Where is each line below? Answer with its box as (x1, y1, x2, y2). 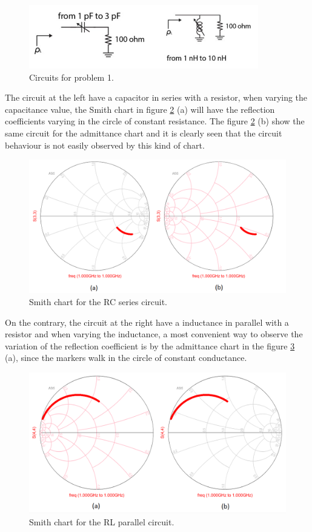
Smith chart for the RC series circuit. (29, 295, 167, 308)
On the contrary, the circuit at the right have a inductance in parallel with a (5, 315, 289, 328)
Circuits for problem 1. (29, 70, 114, 83)
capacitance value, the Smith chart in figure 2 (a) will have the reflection (5, 103, 275, 115)
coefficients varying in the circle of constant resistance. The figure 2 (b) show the (5, 115, 305, 127)
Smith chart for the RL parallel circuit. (29, 515, 174, 528)
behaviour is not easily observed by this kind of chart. (5, 138, 205, 151)
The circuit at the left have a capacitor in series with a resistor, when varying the (5, 91, 308, 104)
